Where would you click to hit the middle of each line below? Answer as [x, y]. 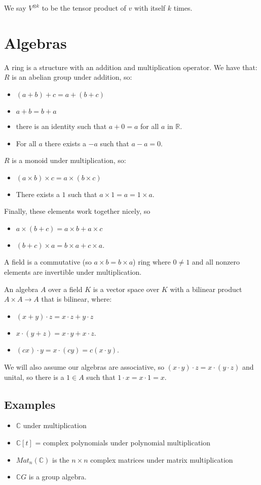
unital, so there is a [34, 377]
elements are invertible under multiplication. [73, 272]
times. [183, 8]
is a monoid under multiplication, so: [69, 160]
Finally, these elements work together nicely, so [77, 211]
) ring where [152, 262]
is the [61, 459]
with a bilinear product [206, 289]
